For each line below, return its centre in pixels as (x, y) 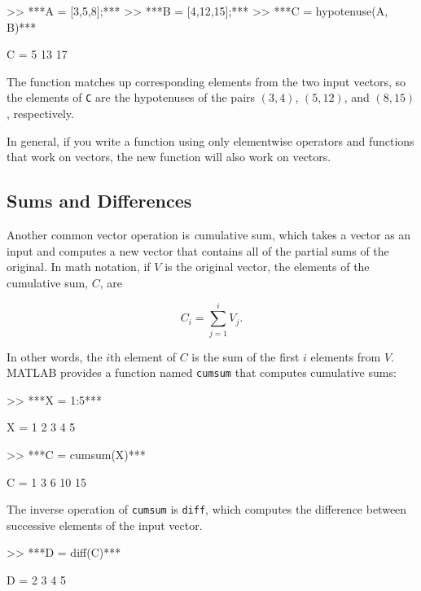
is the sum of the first (246, 356)
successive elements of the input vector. (105, 525)
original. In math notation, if (79, 267)
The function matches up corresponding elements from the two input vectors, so (206, 81)
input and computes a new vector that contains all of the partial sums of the (198, 250)
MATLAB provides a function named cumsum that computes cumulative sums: (202, 372)
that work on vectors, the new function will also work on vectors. (169, 157)
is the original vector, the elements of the (267, 267)
